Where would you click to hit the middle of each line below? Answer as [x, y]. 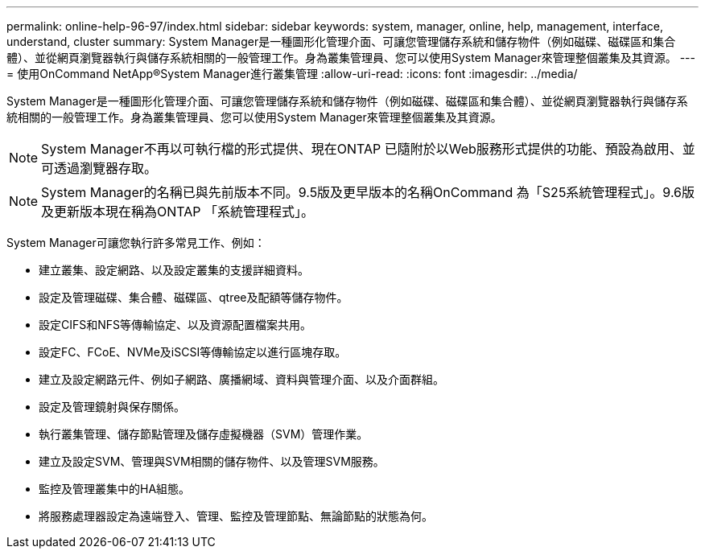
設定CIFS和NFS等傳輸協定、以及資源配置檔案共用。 [175, 325]
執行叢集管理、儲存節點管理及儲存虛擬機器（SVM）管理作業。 [204, 434]
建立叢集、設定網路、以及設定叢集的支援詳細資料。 [174, 270]
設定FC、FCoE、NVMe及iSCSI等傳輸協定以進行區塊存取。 [193, 352]
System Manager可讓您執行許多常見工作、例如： [136, 243]
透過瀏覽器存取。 [106, 168]
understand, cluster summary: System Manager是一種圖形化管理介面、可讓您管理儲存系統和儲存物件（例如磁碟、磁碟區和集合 [341, 41]
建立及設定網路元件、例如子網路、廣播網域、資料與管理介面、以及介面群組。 [241, 379]
